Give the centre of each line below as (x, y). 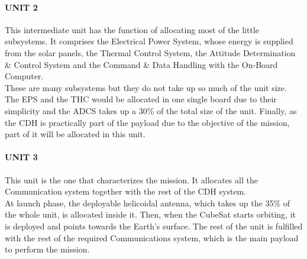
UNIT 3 (21, 157)
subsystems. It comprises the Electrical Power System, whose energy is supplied (149, 41)
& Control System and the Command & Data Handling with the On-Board (141, 64)
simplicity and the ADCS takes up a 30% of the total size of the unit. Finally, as (151, 110)
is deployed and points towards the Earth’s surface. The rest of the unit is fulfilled (154, 226)
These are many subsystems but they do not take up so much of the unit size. (146, 87)
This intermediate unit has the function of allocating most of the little (132, 29)
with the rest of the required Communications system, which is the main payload (152, 237)
